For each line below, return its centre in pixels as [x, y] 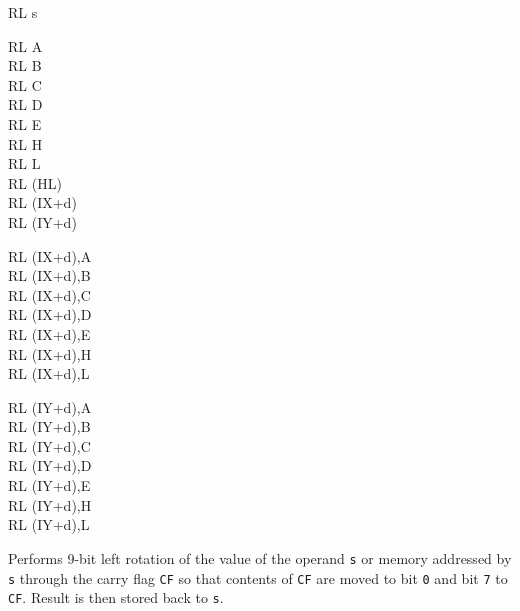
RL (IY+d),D [50, 465]
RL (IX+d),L [49, 373]
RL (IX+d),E [49, 333]
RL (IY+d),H [50, 504]
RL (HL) [35, 182]
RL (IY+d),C [49, 445]
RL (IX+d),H [50, 353]
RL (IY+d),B [49, 426]
